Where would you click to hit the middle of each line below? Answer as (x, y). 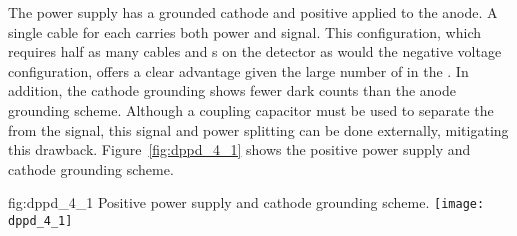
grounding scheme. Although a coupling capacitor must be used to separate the (251, 109)
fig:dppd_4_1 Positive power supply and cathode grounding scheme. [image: (246, 202)
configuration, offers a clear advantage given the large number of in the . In (238, 70)
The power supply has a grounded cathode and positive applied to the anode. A (253, 12)
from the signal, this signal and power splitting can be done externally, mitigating (258, 129)
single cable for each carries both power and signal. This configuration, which (245, 31)
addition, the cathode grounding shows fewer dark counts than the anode (232, 90)
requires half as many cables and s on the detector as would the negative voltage (255, 51)
